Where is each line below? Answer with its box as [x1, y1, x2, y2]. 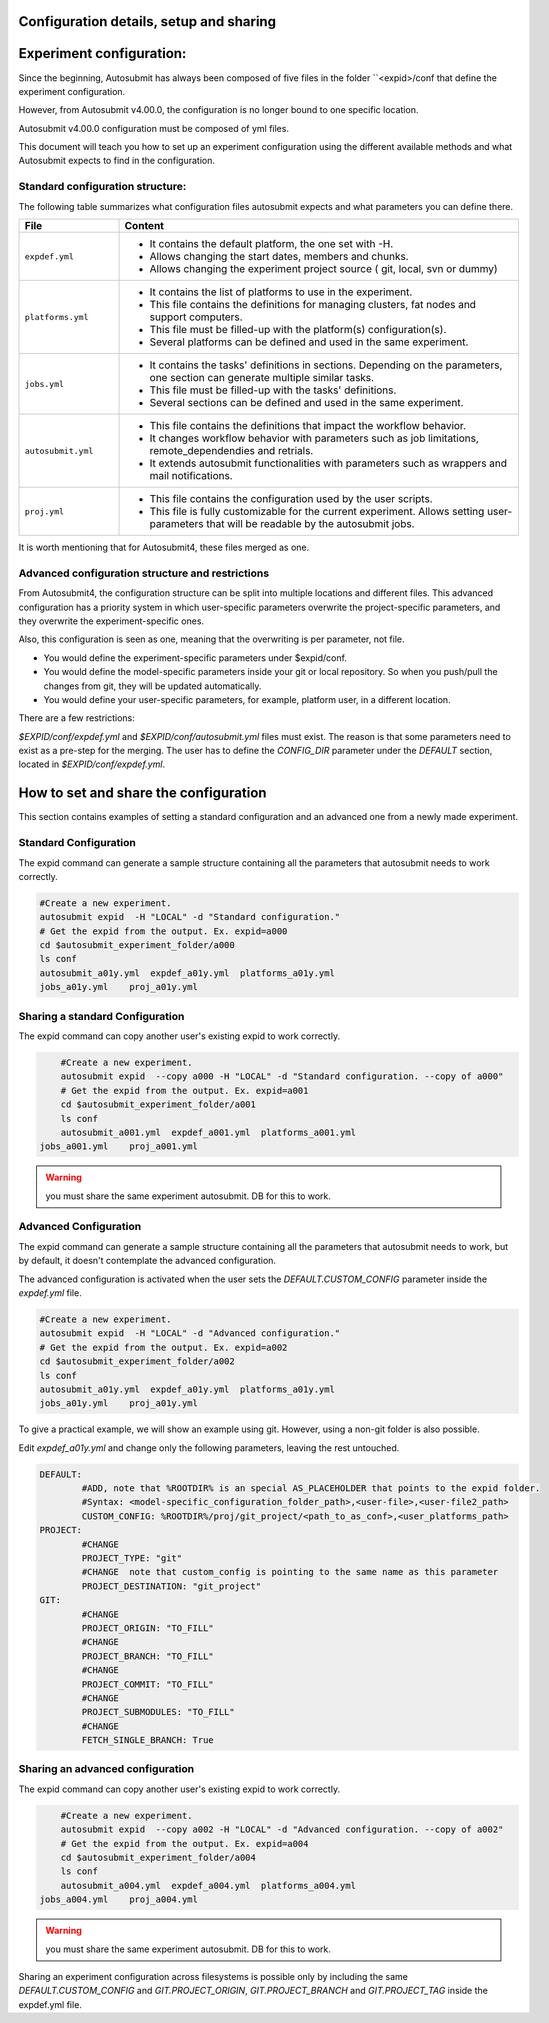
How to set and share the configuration [18, 785, 267, 802]
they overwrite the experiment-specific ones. [18, 615, 205, 627]
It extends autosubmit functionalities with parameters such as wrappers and [149, 456, 508, 470]
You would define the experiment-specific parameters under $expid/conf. [43, 651, 347, 664]
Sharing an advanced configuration [18, 1762, 195, 1776]
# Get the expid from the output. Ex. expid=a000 [39, 925, 288, 937]
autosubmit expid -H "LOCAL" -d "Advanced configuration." [39, 1328, 341, 1339]
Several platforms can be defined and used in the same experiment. [149, 335, 469, 349]
